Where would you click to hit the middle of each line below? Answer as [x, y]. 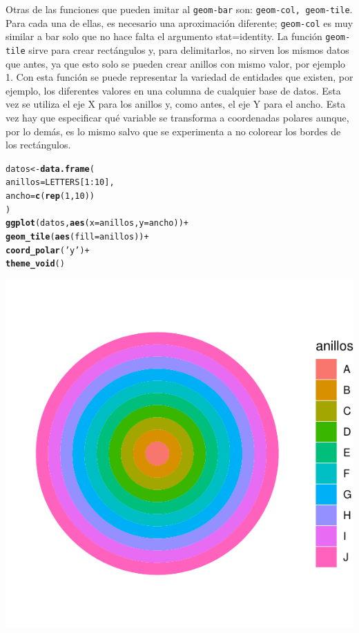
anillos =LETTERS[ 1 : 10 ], [60, 183]
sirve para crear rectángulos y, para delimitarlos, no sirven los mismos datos [189, 49]
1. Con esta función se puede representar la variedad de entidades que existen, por [179, 77]
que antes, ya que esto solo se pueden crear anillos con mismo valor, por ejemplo [176, 63]
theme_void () [35, 264]
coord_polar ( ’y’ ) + [48, 250]
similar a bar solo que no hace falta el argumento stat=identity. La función [164, 36]
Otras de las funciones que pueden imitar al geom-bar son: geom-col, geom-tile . [179, 9]
